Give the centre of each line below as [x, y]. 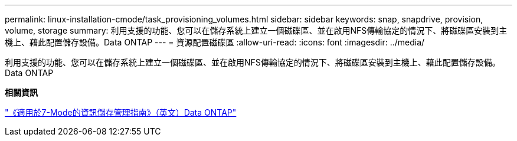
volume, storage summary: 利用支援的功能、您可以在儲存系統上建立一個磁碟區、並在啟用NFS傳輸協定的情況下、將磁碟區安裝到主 [256, 30]
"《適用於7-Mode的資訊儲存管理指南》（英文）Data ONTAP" [121, 112]
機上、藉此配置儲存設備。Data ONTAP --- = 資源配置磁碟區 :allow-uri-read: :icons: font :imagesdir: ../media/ [215, 42]
